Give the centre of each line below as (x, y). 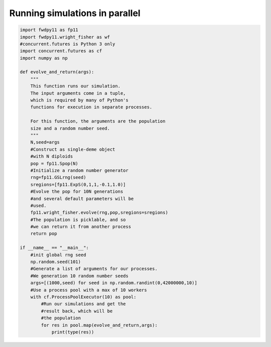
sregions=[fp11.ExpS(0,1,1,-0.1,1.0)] (78, 184)
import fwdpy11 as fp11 (49, 30)
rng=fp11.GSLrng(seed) (58, 178)
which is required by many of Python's (80, 100)
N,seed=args (45, 142)
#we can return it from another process (81, 227)
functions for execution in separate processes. (91, 107)
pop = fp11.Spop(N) (54, 163)
